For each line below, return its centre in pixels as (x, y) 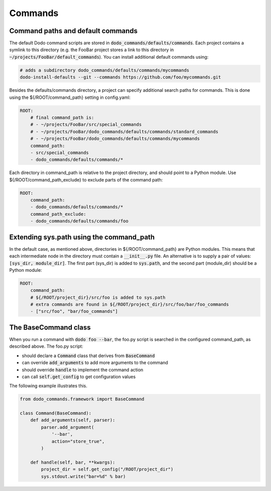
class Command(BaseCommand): (56, 413)
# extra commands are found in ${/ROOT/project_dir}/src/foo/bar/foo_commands (130, 304)
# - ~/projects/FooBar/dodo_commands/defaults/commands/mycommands (115, 139)
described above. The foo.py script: (46, 347)
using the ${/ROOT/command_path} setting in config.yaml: (70, 97)
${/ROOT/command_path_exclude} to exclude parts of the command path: (86, 180)
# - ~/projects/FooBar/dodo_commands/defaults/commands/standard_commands (124, 131)
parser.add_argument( (67, 427)
